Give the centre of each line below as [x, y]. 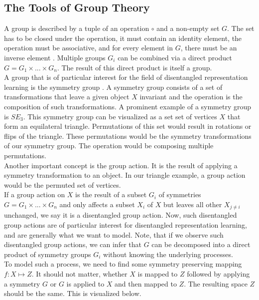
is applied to [85, 283]
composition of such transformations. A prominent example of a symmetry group [128, 106]
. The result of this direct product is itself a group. [134, 67]
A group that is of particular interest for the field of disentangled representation [126, 77]
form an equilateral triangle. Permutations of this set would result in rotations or [128, 126]
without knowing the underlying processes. [168, 254]
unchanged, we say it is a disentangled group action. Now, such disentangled [121, 215]
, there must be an [209, 48]
